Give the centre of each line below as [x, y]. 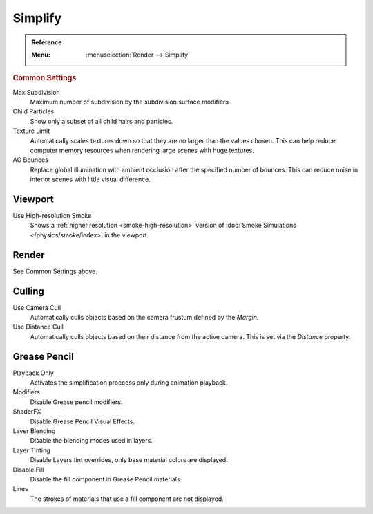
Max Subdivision [36, 92]
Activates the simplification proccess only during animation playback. [129, 383]
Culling [29, 291]
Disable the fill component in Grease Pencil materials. [106, 479]
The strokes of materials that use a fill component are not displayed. [127, 499]
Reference [47, 42]
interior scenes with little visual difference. [90, 179]
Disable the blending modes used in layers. [92, 441]
